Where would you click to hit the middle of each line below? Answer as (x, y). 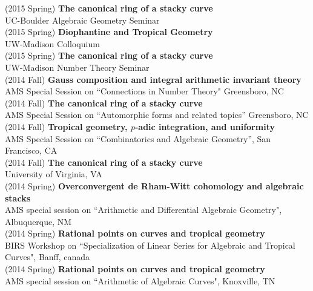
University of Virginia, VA (54, 174)
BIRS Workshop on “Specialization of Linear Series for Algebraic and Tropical (150, 245)
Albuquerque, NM (38, 221)
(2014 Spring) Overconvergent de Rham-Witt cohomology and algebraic (154, 185)
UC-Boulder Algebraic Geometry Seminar (82, 20)
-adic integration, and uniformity (205, 126)
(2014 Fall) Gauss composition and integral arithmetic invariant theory (153, 79)
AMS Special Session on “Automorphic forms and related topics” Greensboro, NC (157, 115)
